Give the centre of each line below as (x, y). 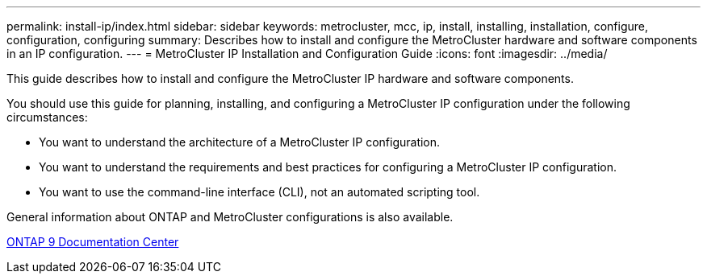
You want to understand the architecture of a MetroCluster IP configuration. (240, 142)
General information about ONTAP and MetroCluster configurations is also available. (230, 217)
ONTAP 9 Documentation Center (93, 242)
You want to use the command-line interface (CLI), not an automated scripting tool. (259, 192)
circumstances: (47, 117)
